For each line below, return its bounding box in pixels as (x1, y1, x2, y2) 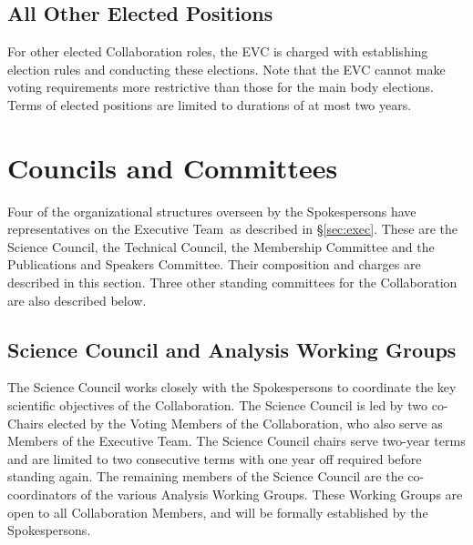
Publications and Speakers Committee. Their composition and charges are (7, 255, 421, 274)
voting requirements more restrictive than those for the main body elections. (7, 77, 434, 96)
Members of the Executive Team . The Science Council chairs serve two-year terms (7, 431, 466, 450)
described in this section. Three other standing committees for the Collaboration (7, 273, 458, 292)
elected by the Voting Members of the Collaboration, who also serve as (47, 413, 443, 432)
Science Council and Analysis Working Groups (7, 335, 457, 363)
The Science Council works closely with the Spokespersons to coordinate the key (7, 378, 457, 397)
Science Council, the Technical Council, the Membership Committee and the (7, 237, 435, 256)
